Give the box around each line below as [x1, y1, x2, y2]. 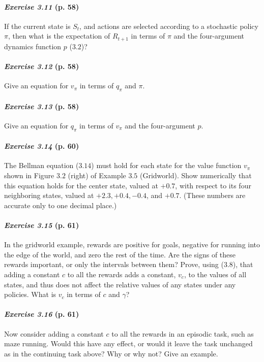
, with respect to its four [175, 180, 251, 190]
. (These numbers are [179, 190, 246, 201]
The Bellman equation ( [4, 160, 79, 171]
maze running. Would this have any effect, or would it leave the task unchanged [4, 338, 253, 349]
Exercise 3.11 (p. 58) [4, 1, 79, 12]
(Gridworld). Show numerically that [139, 170, 252, 181]
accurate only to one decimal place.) [4, 200, 117, 210]
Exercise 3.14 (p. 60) [4, 141, 79, 151]
